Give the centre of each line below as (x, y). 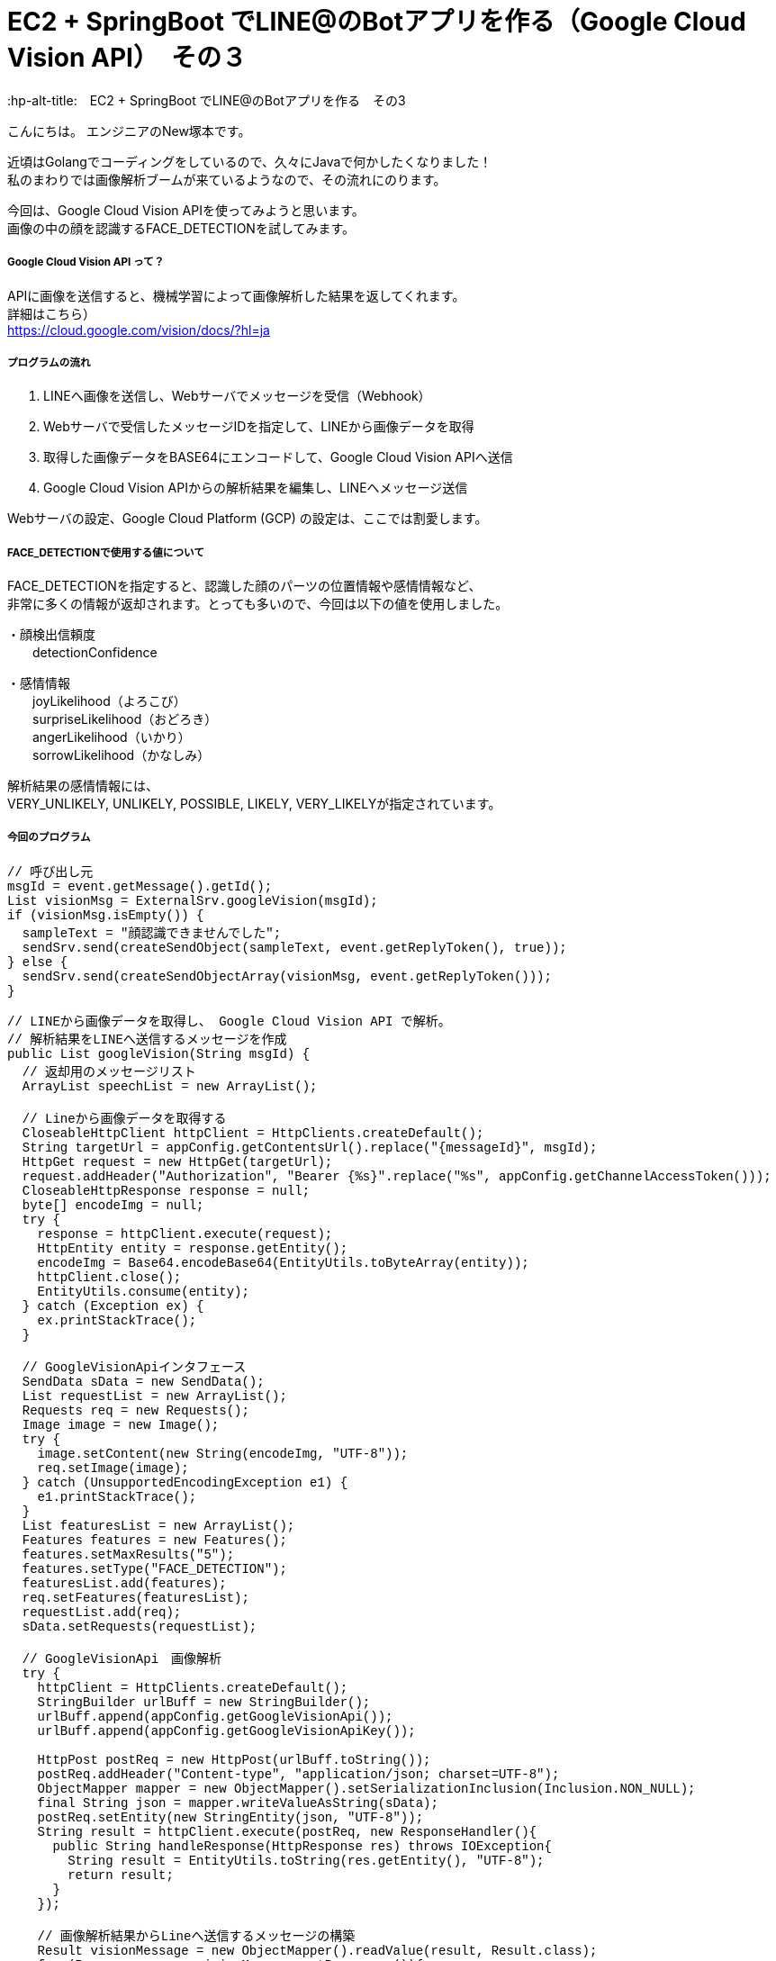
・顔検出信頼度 (51, 635)
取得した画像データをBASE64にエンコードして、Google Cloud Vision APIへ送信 (278, 457)
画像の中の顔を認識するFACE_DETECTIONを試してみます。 (181, 228)
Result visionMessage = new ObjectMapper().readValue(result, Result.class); (317, 1951)
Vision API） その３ (127, 58)
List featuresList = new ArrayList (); (158, 1526)
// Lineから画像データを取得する (124, 1119)
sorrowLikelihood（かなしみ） (121, 755)
